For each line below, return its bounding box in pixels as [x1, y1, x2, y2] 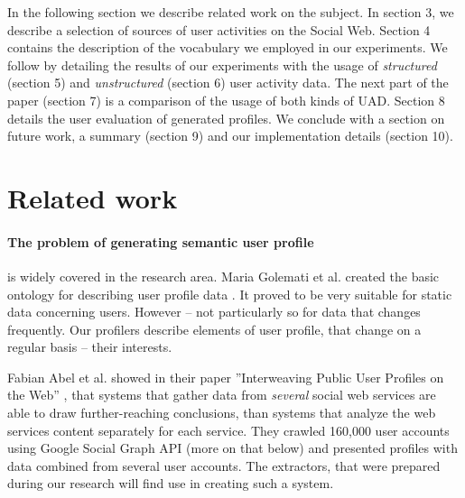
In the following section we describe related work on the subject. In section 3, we [7, 3, 454, 21]
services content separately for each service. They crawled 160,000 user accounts [7, 420, 450, 439]
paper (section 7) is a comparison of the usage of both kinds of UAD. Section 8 [7, 90, 445, 109]
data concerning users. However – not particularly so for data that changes [7, 302, 421, 321]
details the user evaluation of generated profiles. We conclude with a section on [7, 108, 445, 127]
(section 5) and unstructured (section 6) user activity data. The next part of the [7, 73, 449, 92]
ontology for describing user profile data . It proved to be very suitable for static [7, 284, 452, 303]
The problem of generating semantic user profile [7, 232, 314, 251]
